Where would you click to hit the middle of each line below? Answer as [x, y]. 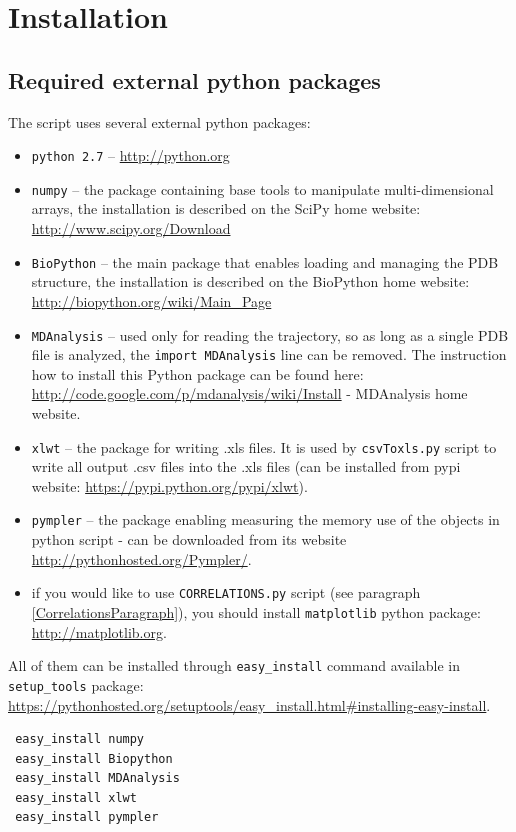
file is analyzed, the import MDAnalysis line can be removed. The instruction [269, 354]
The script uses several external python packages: [159, 121]
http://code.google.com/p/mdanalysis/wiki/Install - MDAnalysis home [249, 393]
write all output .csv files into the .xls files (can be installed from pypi [246, 466]
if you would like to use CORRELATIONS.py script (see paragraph [226, 592]
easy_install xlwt [76, 797]
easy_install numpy [80, 739]
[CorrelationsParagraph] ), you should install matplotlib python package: [256, 611]
